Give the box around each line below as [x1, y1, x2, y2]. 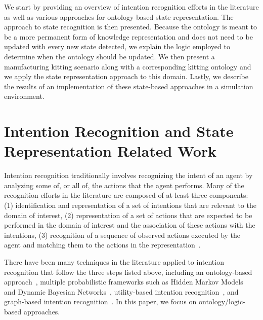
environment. [4, 91, 45, 101]
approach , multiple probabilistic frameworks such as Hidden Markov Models [4, 276, 243, 287]
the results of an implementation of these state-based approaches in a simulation [4, 81, 253, 91]
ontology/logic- [198, 296, 245, 307]
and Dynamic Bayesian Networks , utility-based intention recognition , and [4, 286, 239, 297]
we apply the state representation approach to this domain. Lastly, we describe [4, 71, 248, 82]
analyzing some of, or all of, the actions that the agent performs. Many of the [4, 180, 244, 190]
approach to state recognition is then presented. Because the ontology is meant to [4, 21, 257, 32]
